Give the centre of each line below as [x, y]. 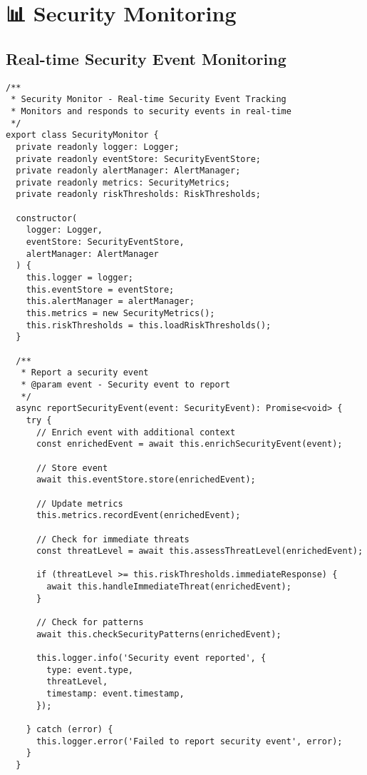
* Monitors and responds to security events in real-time [151, 111]
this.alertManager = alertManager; [110, 302]
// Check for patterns [90, 623]
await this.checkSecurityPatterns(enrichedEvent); [159, 634]
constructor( [47, 218]
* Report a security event [85, 373]
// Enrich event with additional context [136, 432]
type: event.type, [90, 670]
